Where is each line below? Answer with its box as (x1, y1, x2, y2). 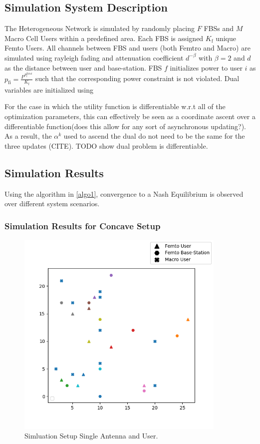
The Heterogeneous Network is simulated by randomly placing (4, 23, 195, 34)
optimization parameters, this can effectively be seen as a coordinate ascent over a (4, 111, 256, 121)
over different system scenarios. (4, 198, 100, 209)
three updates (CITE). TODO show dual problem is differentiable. (4, 140, 208, 151)
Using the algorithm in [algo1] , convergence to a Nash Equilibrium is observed (4, 188, 244, 199)
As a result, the (4, 131, 52, 141)
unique (216, 33, 237, 43)
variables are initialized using (4, 84, 93, 95)
